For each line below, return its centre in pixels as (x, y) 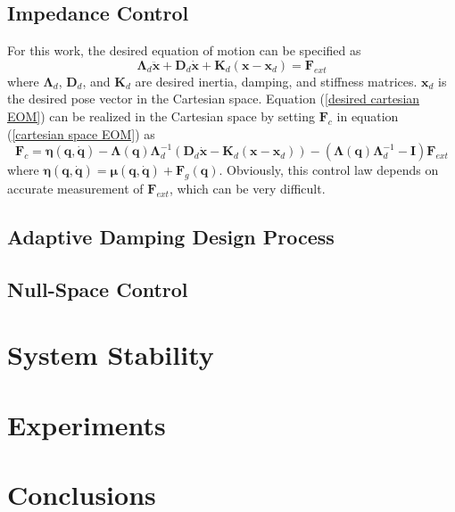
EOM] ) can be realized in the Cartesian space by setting (161, 116)
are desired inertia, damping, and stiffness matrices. (276, 81)
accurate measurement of (75, 188)
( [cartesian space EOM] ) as (81, 133)
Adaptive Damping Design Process (171, 236)
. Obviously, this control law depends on (329, 170)
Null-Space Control (98, 289)
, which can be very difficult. (247, 188)
